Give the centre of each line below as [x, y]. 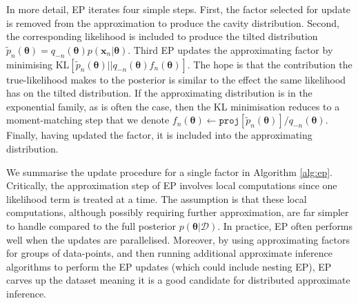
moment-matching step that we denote [88, 120]
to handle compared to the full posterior [91, 225]
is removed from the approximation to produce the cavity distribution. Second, [173, 22]
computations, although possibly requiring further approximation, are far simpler [178, 212]
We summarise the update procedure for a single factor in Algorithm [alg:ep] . [170, 172]
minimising [29, 64]
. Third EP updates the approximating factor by [230, 49]
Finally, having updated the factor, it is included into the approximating [159, 135]
